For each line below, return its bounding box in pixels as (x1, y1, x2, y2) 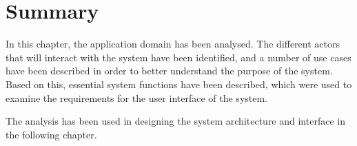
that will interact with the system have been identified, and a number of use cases (6, 50, 351, 64)
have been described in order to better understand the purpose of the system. (6, 63, 333, 78)
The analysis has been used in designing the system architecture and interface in (6, 114, 345, 128)
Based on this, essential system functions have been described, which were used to (6, 76, 352, 91)
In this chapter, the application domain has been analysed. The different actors (6, 36, 340, 51)
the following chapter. (6, 127, 97, 141)
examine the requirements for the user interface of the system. (6, 90, 268, 105)
